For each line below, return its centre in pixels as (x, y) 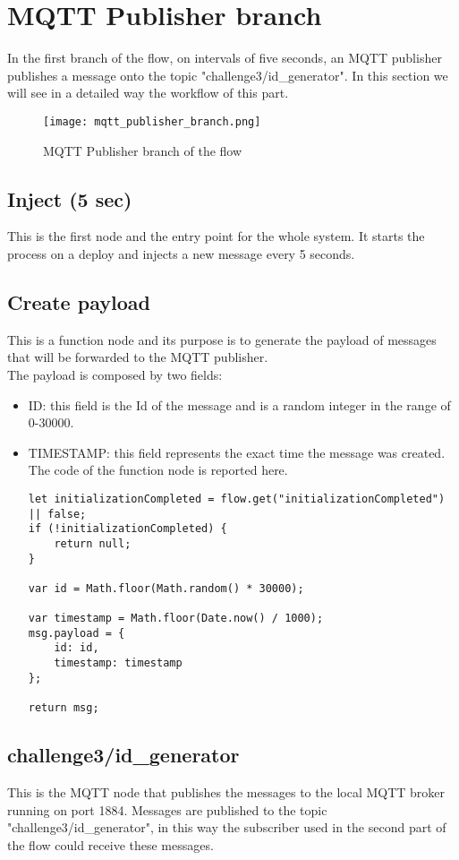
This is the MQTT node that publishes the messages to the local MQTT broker (226, 791)
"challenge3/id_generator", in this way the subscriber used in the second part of (227, 827)
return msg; (64, 708)
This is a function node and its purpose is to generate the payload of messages (222, 339)
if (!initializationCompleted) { (127, 529)
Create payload (79, 301)
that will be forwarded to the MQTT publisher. (138, 357)
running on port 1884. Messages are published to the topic (167, 809)
